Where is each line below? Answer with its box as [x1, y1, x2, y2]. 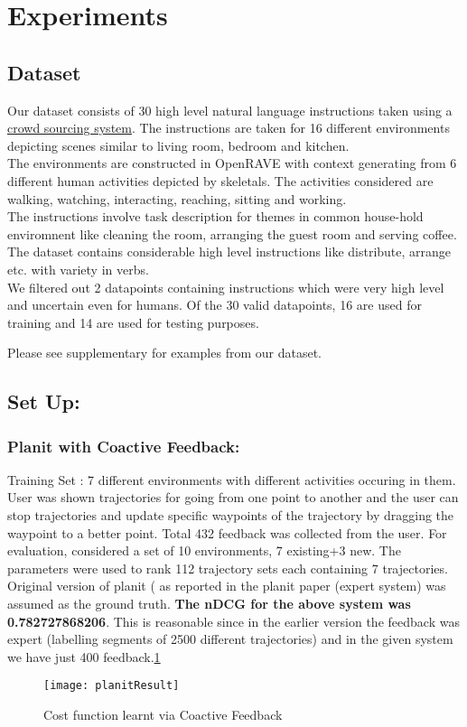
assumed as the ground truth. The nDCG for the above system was [7, 594, 411, 613]
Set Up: [7, 387, 80, 415]
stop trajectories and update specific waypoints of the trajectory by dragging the [7, 506, 454, 525]
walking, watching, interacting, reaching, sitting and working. [7, 189, 347, 208]
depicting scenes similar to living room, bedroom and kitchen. [7, 135, 350, 154]
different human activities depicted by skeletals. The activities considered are [7, 171, 434, 190]
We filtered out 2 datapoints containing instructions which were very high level [7, 277, 444, 296]
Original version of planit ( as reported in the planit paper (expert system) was [7, 576, 446, 595]
